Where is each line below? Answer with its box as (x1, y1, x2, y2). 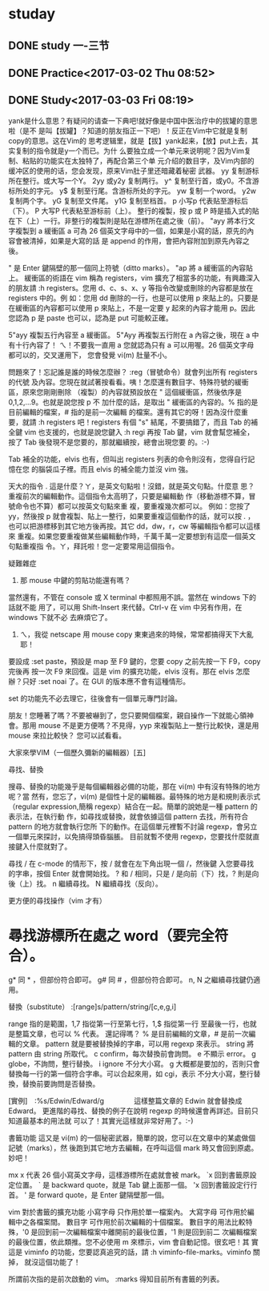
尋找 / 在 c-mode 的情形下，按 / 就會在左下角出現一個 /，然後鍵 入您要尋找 (8, 859, 255, 868)
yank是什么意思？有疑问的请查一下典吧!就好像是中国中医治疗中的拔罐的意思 (8, 115, 258, 125)
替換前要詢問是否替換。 (22, 1079, 100, 1088)
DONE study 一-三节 (8, 38, 110, 52)
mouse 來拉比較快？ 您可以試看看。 (8, 730, 126, 740)
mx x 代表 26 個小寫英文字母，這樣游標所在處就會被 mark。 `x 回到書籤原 (8, 1170, 250, 1180)
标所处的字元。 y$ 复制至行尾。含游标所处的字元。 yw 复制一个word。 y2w (8, 186, 256, 195)
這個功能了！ (38, 1257, 81, 1266)
